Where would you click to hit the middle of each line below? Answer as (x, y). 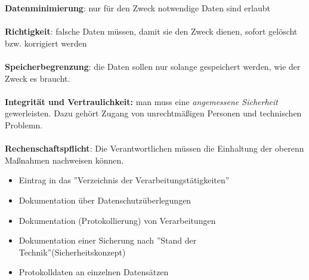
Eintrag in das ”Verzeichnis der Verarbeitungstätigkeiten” (124, 180)
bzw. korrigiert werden (46, 43)
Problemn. (24, 124)
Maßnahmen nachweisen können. (64, 160)
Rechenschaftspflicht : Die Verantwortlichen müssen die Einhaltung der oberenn (154, 148)
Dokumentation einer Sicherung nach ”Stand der (108, 240)
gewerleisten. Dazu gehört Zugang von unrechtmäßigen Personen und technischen (153, 113)
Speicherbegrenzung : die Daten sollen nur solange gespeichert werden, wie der (153, 66)
